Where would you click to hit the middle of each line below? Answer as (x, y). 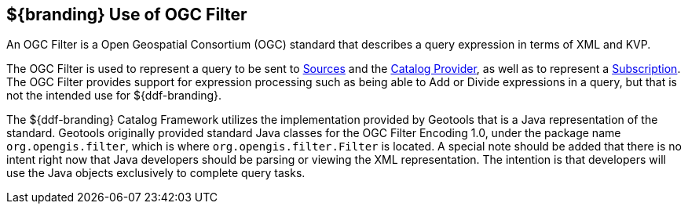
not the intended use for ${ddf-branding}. (114, 96)
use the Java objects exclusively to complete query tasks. (156, 173)
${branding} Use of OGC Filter (127, 14)
